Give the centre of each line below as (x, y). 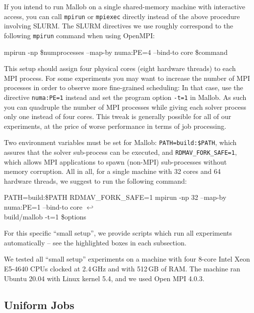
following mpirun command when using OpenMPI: (80, 35)
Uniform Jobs (39, 304)
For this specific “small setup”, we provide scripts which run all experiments (118, 233)
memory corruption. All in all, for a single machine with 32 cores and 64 (112, 171)
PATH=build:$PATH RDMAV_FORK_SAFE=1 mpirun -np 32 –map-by (115, 197)
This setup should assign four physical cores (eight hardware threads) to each (120, 68)
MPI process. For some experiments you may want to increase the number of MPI (127, 78)
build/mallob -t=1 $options (45, 216)
